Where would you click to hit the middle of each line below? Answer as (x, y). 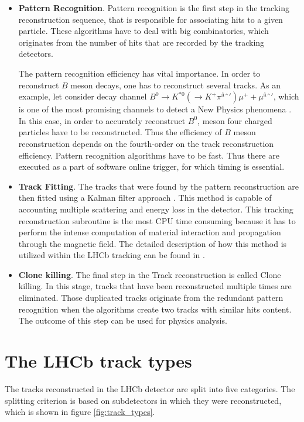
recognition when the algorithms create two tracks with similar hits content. (155, 309)
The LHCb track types (98, 361)
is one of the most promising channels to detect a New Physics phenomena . (155, 109)
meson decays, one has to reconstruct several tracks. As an (176, 85)
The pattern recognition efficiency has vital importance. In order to (139, 73)
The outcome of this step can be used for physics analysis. (123, 320)
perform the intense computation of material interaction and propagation (150, 232)
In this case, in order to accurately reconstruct (102, 120)
